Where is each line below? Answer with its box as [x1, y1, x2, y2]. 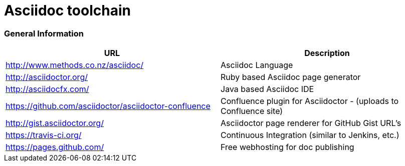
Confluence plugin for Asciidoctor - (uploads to [221, 96, 399, 106]
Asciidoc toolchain [4, 2, 131, 19]
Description [304, 48, 350, 58]
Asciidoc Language [221, 60, 293, 70]
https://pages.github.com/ [6, 142, 104, 152]
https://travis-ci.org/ [6, 130, 82, 140]
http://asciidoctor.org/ [6, 72, 88, 82]
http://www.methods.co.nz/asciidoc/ [6, 60, 144, 70]
